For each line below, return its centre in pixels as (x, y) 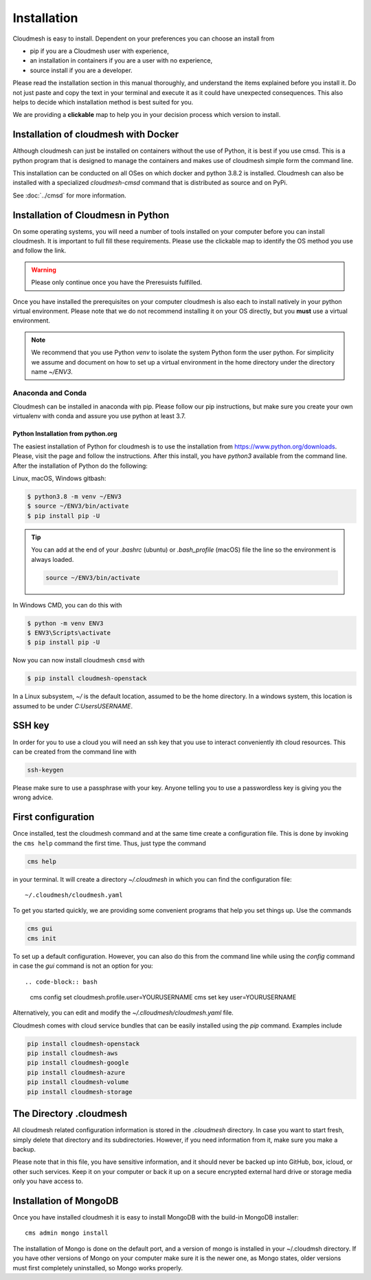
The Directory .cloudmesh (70, 1114)
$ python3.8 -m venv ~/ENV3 (74, 497)
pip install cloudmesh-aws (72, 1053)
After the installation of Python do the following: (80, 466)
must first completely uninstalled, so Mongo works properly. (98, 1268)
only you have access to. (48, 1181)
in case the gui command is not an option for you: (83, 966)
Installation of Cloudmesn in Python (91, 215)
